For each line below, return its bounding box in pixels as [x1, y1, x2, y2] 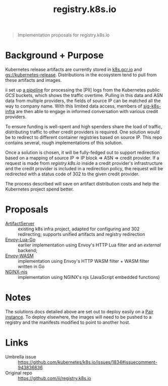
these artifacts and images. [5, 77, 62, 83]
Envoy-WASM [5, 253, 34, 259]
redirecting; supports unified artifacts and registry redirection [18, 231, 145, 237]
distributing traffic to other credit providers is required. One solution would [5, 129, 160, 135]
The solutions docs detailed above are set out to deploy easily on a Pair [5, 309, 154, 314]
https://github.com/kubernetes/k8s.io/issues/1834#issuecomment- [18, 359, 157, 365]
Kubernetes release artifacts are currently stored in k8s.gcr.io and [5, 67, 142, 73]
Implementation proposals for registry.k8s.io [17, 32, 110, 38]
